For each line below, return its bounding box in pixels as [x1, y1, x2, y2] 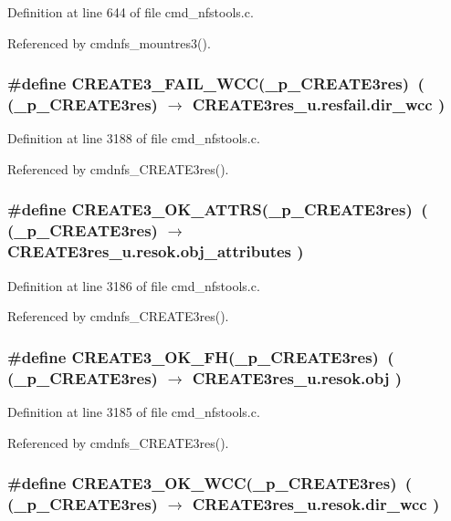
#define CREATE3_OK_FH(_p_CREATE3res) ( [7, 345, 394, 368]
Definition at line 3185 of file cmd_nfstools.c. [7, 401, 260, 421]
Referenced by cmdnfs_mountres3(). [7, 33, 211, 52]
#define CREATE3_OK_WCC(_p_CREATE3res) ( [7, 472, 413, 495]
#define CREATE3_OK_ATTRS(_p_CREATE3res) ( [7, 198, 428, 221]
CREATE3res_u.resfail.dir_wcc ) [192, 93, 446, 116]
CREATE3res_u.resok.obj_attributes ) [7, 240, 304, 263]
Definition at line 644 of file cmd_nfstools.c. [7, 3, 254, 21]
